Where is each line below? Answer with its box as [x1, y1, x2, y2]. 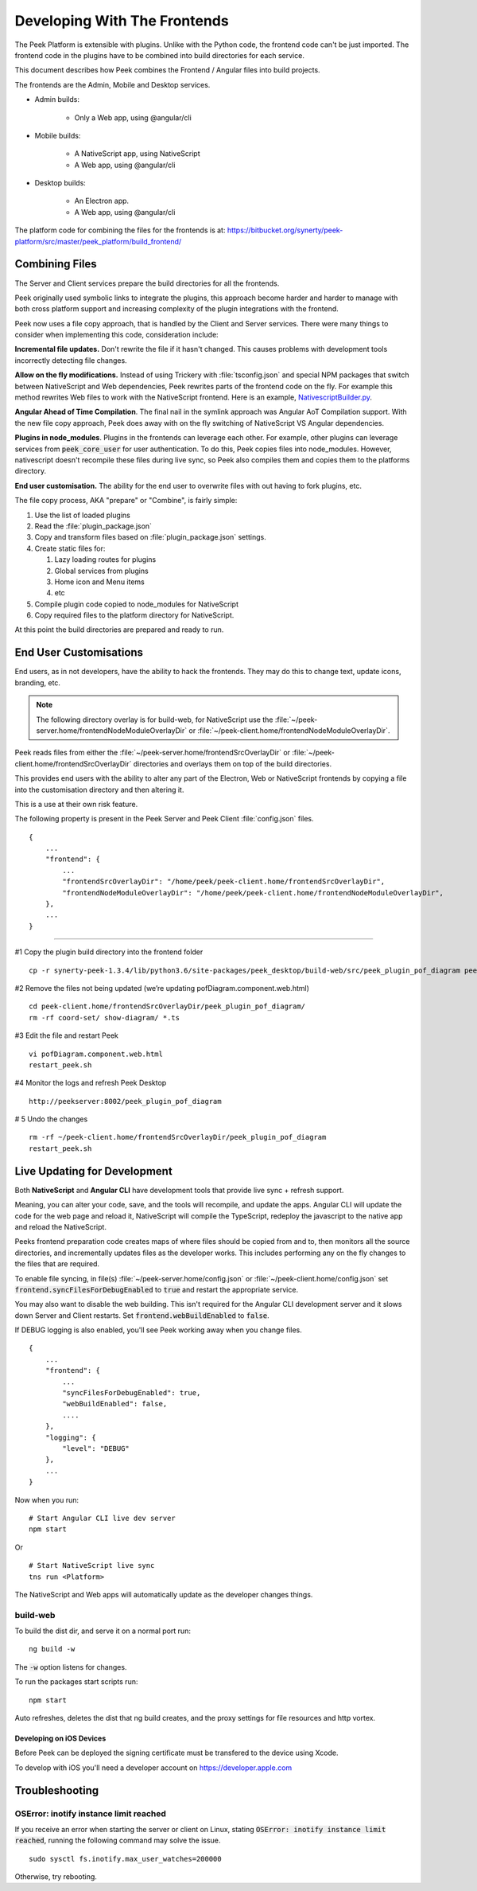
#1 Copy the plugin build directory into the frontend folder [14, 947, 204, 957]
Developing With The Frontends [14, 12, 230, 29]
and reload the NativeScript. [14, 1222, 107, 1231]
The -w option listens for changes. [14, 1662, 127, 1671]
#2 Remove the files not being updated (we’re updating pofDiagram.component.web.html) [14, 983, 310, 992]
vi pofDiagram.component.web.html [29, 1049, 163, 1059]
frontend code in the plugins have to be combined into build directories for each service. [14, 50, 305, 60]
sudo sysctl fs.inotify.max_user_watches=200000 [29, 1854, 222, 1863]
